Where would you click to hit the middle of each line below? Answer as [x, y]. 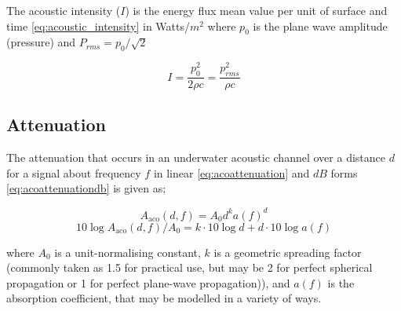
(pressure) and [41, 42]
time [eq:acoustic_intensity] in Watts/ [98, 26]
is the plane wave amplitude [320, 26]
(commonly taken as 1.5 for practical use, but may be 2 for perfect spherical [190, 267]
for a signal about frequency [74, 172]
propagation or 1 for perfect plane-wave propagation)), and [148, 282]
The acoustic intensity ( [64, 10]
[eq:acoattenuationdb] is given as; [86, 188]
